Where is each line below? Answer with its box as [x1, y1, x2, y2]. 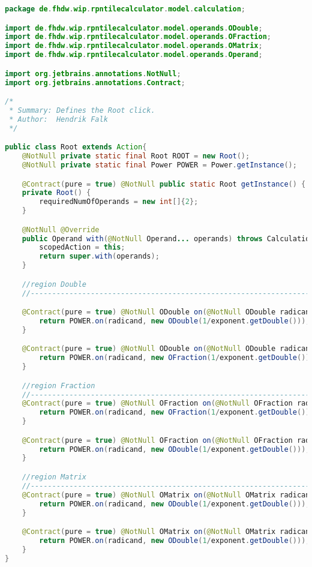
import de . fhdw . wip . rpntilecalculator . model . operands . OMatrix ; [5, 41, 263, 50]
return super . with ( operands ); [39, 252, 160, 261]
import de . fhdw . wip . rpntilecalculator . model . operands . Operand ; [5, 50, 263, 59]
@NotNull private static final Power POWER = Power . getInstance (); [22, 161, 297, 169]
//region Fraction [22, 381, 95, 390]
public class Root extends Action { [5, 143, 147, 152]
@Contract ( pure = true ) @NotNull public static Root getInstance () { [22, 179, 306, 188]
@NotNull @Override [22, 225, 100, 234]
